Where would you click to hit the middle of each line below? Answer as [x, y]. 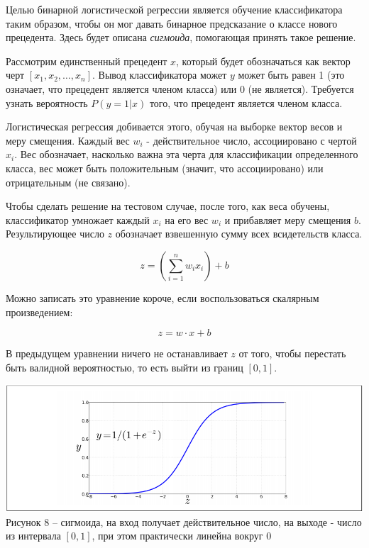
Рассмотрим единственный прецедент [87, 61]
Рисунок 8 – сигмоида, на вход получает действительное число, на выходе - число [184, 521]
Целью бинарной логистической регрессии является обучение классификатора [174, 9]
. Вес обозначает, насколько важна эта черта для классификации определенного [186, 154]
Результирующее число [55, 234]
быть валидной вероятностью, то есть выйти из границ [125, 367]
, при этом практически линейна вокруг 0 [182, 536]
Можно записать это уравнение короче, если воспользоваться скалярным [163, 297]
